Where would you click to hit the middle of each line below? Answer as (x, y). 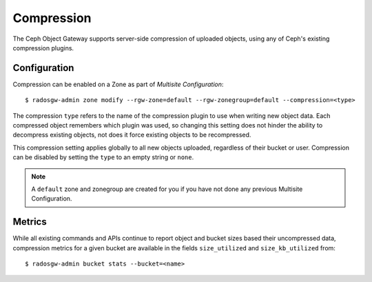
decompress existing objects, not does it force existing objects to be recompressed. (132, 135)
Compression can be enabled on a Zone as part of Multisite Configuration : (118, 84)
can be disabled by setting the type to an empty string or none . (103, 157)
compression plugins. (43, 48)
